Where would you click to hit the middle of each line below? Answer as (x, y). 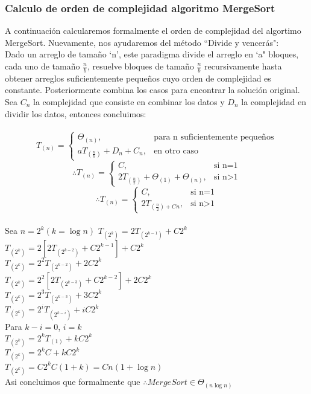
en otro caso (176, 151)
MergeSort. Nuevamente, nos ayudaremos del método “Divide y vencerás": (142, 42)
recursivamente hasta (243, 66)
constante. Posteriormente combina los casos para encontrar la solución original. (152, 90)
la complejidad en (274, 102)
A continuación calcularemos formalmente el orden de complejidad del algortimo (153, 31)
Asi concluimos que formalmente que (73, 382)
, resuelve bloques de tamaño (141, 66)
